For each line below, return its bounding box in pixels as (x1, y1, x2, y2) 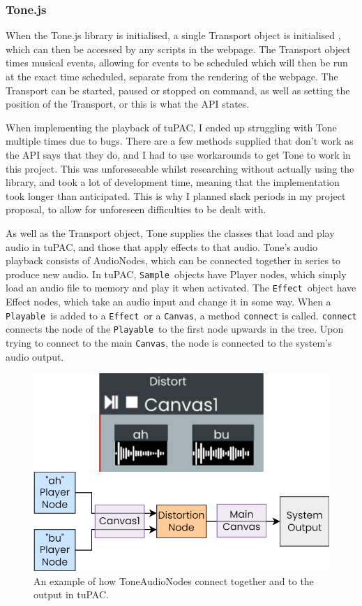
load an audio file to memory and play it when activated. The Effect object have (6, 280, 356, 295)
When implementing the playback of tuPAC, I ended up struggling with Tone (6, 120, 337, 134)
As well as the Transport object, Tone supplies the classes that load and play (6, 225, 335, 240)
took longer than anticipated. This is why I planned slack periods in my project (6, 188, 346, 203)
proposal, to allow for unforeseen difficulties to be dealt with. (6, 202, 266, 217)
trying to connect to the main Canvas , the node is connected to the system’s (6, 335, 332, 349)
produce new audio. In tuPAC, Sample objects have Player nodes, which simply (6, 266, 347, 281)
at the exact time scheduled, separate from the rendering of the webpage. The (6, 69, 338, 83)
